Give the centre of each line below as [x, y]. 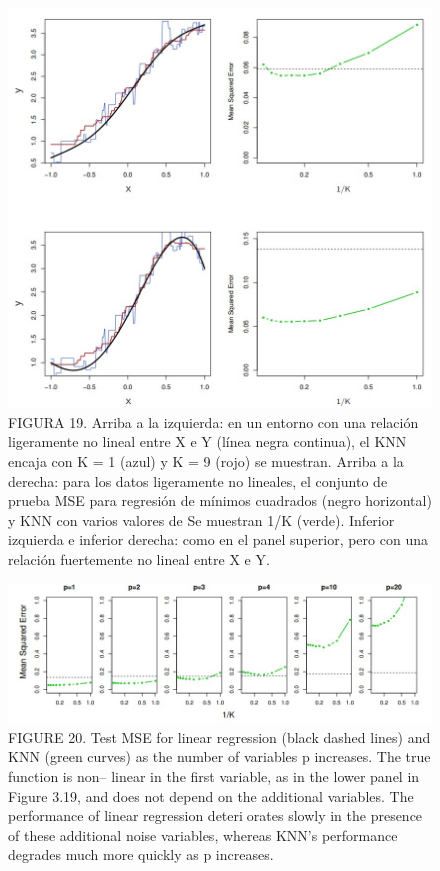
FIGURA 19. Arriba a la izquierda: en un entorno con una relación [213, 421]
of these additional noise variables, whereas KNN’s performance [203, 834]
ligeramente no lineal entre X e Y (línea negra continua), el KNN [207, 441]
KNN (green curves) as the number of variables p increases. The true [219, 756]
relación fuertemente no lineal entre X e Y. [139, 558]
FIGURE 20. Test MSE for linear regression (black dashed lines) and [219, 736]
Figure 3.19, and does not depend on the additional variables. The [211, 795]
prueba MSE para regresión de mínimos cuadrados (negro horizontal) [220, 500]
